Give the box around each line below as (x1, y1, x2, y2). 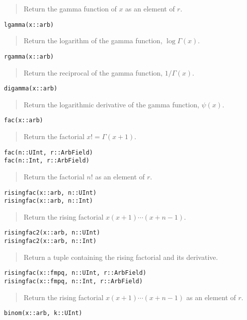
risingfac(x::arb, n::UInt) (4, 189, 97, 196)
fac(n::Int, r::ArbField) (4, 157, 89, 164)
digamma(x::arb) (4, 85, 58, 92)
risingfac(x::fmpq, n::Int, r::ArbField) (4, 277, 143, 285)
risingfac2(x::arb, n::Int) (4, 238, 97, 245)
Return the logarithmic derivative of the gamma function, (23, 99, 199, 109)
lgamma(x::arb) (4, 21, 54, 28)
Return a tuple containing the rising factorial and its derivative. (23, 251, 218, 262)
